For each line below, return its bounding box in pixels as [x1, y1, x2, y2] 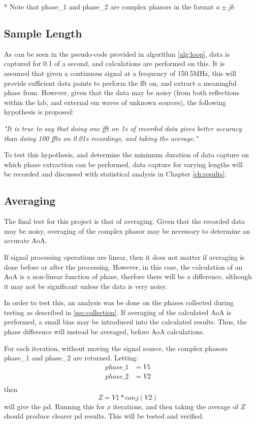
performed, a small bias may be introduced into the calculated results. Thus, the [4, 317, 247, 327]
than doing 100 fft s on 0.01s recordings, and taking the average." [4, 133, 198, 143]
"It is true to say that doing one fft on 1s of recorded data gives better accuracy [4, 123, 242, 133]
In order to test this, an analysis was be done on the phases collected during [4, 297, 234, 308]
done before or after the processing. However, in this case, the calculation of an [4, 261, 243, 272]
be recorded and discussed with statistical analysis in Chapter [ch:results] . [4, 169, 227, 179]
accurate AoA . [4, 235, 47, 246]
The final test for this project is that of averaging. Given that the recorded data [4, 216, 245, 226]
